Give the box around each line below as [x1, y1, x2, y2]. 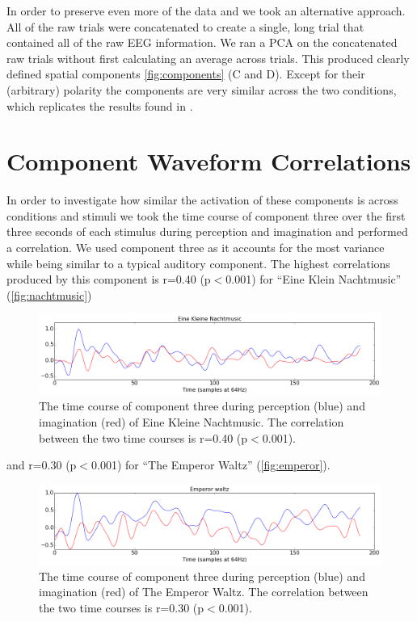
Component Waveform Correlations [6, 145, 411, 178]
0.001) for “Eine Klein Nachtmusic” [225, 271, 402, 288]
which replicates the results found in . [6, 97, 193, 114]
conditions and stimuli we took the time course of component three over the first [6, 207, 406, 224]
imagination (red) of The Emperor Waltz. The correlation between [39, 583, 369, 600]
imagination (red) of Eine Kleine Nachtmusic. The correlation [39, 413, 344, 430]
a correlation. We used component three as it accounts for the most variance [6, 239, 385, 256]
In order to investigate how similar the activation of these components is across [6, 191, 398, 208]
